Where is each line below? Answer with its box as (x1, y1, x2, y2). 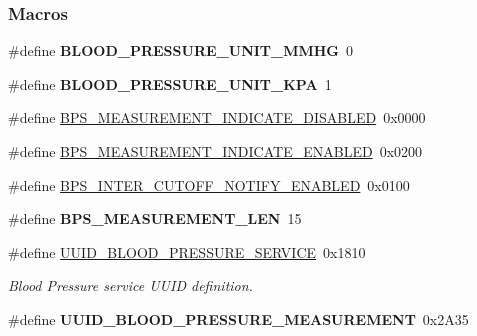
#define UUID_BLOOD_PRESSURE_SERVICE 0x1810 (8, 241, 366, 262)
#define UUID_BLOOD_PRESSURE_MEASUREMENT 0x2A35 (8, 308, 469, 329)
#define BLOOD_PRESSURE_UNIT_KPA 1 (8, 73, 332, 94)
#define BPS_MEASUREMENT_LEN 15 (8, 208, 302, 229)
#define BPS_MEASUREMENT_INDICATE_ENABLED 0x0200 (8, 141, 423, 161)
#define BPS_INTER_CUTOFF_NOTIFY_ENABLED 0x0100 (8, 174, 410, 195)
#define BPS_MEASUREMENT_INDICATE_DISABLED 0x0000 (8, 107, 426, 128)
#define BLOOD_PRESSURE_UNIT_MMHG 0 (8, 40, 354, 61)
